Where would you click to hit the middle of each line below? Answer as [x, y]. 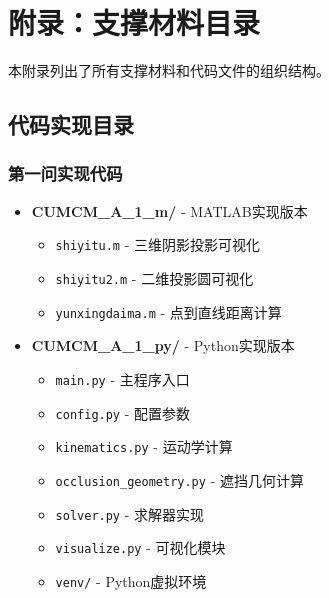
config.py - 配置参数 [123, 412]
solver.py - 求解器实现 [130, 513]
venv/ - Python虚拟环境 [131, 580]
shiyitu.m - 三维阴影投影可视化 [158, 244]
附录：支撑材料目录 [134, 22]
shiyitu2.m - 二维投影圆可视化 [154, 277]
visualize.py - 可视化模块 [140, 547]
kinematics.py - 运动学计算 [144, 446]
